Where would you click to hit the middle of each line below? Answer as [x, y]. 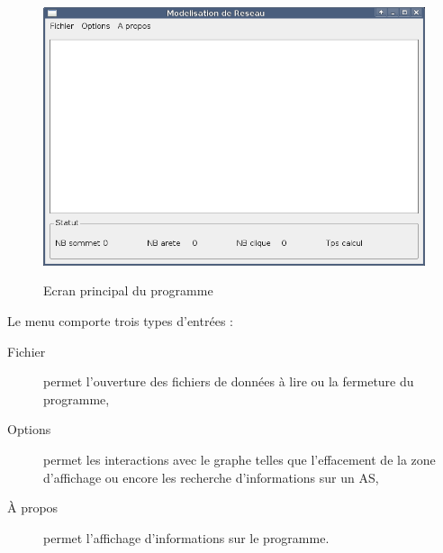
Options [29, 429]
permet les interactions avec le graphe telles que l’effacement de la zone [240, 459]
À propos [33, 508]
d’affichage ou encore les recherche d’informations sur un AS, [211, 477]
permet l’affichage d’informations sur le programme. [186, 537]
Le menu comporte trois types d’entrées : [120, 321]
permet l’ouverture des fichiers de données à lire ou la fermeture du [229, 381]
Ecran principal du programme [128, 290]
